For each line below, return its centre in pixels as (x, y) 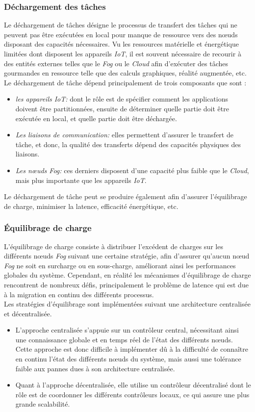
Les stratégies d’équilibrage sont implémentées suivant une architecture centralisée (127, 304)
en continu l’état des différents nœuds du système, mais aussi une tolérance (128, 359)
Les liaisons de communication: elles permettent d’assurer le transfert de (124, 135)
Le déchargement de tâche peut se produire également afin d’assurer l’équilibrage (126, 196)
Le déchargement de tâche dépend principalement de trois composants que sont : (125, 82)
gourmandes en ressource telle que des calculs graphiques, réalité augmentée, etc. (125, 73)
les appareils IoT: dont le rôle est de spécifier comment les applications (122, 99)
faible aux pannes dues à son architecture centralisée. (95, 368)
